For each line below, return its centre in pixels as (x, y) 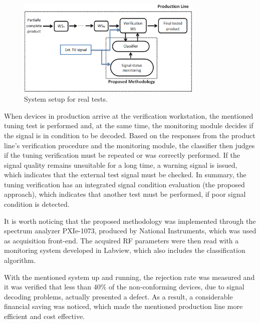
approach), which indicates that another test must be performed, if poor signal (125, 194)
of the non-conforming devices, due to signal (177, 287)
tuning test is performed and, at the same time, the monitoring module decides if (129, 125)
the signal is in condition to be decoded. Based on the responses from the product (130, 135)
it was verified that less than (48, 287)
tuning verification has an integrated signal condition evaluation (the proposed (124, 184)
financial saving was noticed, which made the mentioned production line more (123, 306)
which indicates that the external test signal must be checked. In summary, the (125, 175)
